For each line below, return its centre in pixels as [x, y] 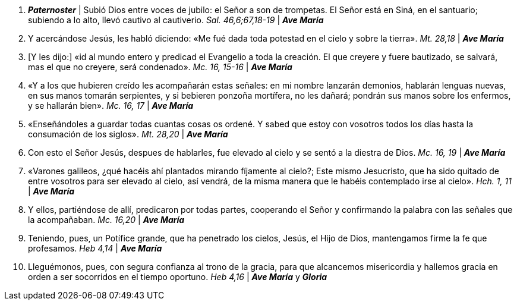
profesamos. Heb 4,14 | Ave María [95, 248]
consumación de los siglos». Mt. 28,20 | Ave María [128, 134]
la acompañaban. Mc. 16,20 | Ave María [106, 220]
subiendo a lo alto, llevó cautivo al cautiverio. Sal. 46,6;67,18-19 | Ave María [176, 20]
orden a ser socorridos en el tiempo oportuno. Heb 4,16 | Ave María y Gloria [178, 277]
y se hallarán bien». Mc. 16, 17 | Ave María [111, 106]
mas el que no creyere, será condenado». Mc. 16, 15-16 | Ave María [160, 67]
